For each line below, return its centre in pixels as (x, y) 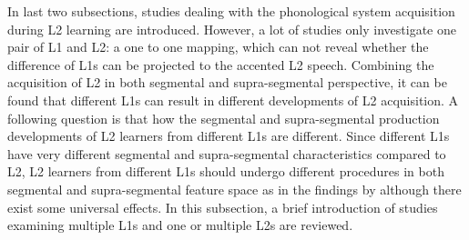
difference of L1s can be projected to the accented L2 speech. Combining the (221, 64)
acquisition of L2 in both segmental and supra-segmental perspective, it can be (227, 82)
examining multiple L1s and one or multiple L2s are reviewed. (180, 225)
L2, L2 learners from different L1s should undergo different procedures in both (226, 171)
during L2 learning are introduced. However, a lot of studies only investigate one (232, 29)
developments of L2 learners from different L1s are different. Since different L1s (229, 136)
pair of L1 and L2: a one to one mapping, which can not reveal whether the (218, 47)
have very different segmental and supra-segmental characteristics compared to (227, 153)
